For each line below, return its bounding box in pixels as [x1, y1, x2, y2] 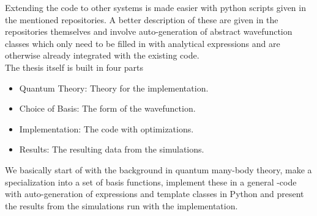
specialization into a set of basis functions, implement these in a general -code [5, 175, 297, 188]
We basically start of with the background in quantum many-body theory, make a [5, 163, 312, 176]
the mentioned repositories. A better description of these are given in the [5, 13, 278, 26]
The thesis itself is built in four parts [5, 60, 144, 73]
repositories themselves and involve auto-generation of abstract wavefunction [5, 25, 293, 38]
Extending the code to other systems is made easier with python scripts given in [5, 1, 306, 13]
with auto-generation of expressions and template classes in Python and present [5, 187, 304, 200]
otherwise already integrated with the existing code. [5, 49, 200, 62]
